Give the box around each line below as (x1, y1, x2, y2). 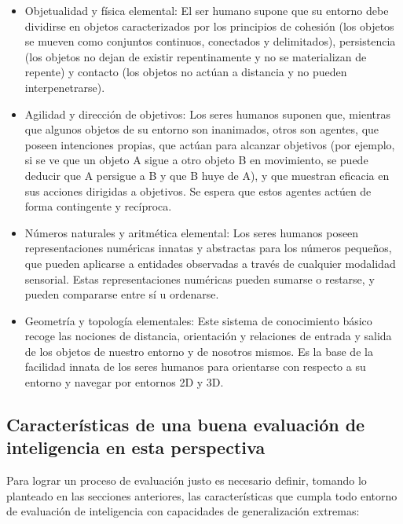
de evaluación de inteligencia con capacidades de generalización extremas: (6, 503, 360, 519)
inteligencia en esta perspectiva (6, 435, 266, 460)
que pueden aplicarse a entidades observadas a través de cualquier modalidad (24, 255, 396, 271)
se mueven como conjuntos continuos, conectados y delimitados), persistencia (24, 33, 396, 49)
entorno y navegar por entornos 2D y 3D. (24, 374, 224, 390)
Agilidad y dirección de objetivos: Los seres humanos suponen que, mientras (24, 105, 390, 122)
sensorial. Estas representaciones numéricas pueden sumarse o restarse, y (24, 270, 375, 287)
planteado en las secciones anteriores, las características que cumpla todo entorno (6, 487, 398, 504)
